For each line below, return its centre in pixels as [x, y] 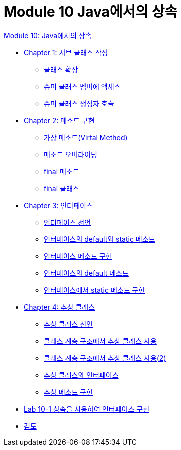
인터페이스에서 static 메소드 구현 [94, 290]
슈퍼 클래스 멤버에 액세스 [82, 86]
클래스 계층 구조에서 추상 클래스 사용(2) [105, 358]
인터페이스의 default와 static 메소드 [99, 239]
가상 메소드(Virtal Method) [86, 137]
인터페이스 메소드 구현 [78, 256]
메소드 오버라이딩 [71, 154]
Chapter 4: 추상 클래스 [60, 307]
